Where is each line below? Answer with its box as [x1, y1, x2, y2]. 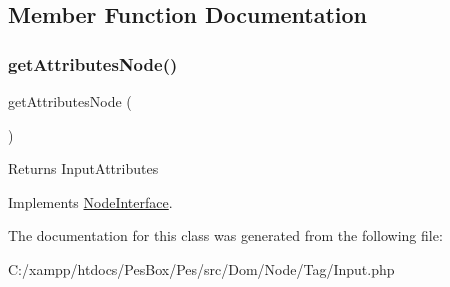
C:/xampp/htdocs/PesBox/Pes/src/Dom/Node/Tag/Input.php [8, 258, 395, 279]
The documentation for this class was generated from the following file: [8, 225, 443, 246]
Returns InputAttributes [8, 158, 159, 179]
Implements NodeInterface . [8, 191, 173, 212]
